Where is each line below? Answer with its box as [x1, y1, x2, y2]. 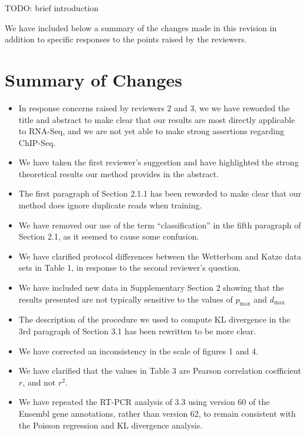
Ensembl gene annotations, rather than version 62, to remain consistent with [18, 407, 296, 419]
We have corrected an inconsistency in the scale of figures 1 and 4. [18, 344, 258, 357]
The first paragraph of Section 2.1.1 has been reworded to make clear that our [18, 187, 301, 200]
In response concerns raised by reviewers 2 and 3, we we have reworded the [18, 101, 290, 114]
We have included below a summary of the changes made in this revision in [5, 21, 277, 34]
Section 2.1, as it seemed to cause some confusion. [18, 230, 199, 243]
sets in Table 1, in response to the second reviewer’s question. [18, 261, 241, 274]
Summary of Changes [5, 67, 183, 91]
